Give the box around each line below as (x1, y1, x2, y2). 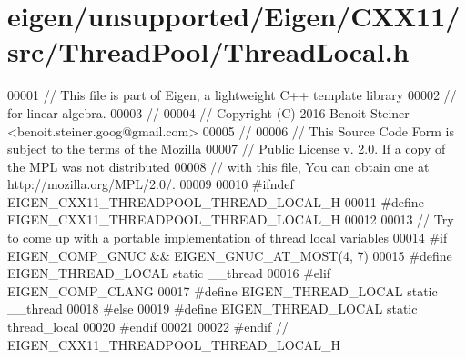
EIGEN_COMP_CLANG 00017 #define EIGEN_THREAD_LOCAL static (7, 281, 438, 300)
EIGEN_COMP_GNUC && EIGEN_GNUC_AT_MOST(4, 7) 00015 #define (7, 245, 452, 264)
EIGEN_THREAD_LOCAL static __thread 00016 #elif (7, 264, 331, 283)
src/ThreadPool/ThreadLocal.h (7, 33, 410, 70)
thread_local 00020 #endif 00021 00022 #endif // (7, 317, 289, 336)
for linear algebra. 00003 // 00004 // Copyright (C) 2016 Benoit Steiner (7, 103, 410, 122)
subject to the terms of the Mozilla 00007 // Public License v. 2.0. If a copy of (7, 139, 446, 158)
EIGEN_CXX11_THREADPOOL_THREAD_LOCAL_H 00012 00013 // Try (7, 210, 454, 229)
